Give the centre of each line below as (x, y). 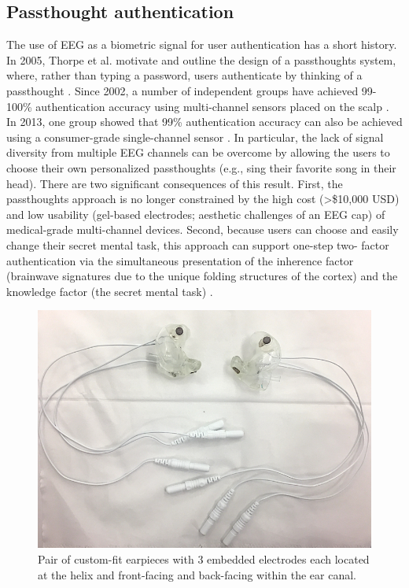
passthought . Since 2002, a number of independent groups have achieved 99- (192, 90)
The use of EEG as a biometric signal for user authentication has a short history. (202, 44)
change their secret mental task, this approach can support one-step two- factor (198, 244)
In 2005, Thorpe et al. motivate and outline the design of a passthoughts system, (201, 59)
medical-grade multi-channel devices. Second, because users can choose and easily (203, 229)
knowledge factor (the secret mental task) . (110, 291)
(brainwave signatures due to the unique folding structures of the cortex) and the (202, 276)
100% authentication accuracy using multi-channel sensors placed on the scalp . (198, 106)
